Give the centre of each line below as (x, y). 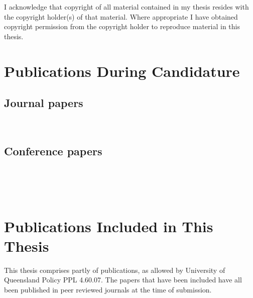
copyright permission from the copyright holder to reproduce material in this (122, 26)
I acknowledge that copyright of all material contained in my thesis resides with (126, 7)
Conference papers (53, 151)
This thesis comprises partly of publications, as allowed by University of (115, 270)
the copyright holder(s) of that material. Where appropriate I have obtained (121, 16)
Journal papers (44, 103)
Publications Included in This (109, 226)
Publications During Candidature (122, 71)
